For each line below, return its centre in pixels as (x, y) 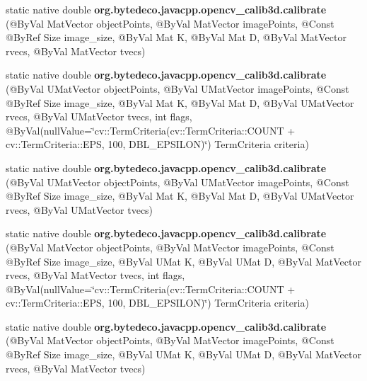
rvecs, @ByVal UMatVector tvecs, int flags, (99, 116)
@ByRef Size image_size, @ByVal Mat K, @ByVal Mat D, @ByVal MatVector (176, 37)
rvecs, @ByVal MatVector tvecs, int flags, (95, 275)
